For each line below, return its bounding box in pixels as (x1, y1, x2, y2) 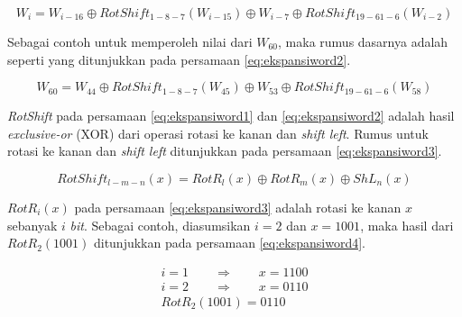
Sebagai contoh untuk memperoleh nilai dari (7, 32, 253, 50)
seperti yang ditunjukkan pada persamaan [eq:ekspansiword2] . (7, 50, 351, 68)
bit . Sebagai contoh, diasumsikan (69, 215, 251, 234)
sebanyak (7, 215, 58, 234)
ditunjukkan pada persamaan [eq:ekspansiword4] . (93, 233, 365, 252)
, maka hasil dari (360, 215, 454, 234)
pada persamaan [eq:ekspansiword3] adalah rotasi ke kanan (74, 197, 402, 216)
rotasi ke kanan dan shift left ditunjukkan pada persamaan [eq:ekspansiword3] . (7, 141, 442, 160)
